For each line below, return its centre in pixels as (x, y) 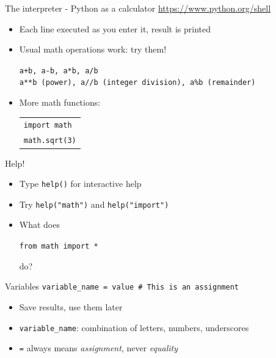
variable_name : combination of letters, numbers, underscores (134, 327)
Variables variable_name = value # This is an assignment (122, 286)
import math (48, 126)
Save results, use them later (71, 306)
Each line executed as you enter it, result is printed (115, 28)
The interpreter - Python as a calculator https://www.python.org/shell (138, 8)
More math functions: (60, 102)
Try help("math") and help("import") (94, 204)
